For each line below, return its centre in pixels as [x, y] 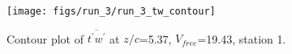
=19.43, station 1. [242, 38]
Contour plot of [45, 38]
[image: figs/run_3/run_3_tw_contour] [111, 11]
